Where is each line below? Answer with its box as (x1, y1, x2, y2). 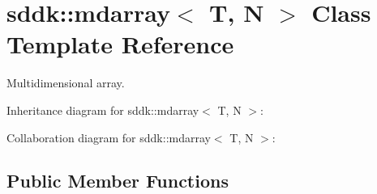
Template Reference (6, 27, 234, 61)
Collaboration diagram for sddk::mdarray (6, 129, 211, 145)
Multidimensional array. (6, 74, 125, 91)
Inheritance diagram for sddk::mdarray (6, 101, 199, 118)
